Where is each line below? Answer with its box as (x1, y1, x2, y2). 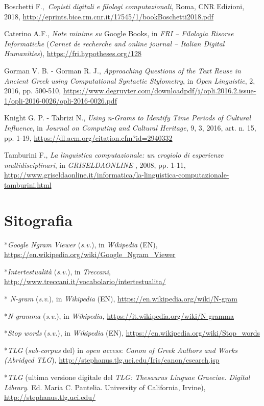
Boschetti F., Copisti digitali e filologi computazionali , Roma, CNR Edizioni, (4, 1, 245, 11)
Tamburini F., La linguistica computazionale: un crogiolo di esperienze (4, 149, 224, 160)
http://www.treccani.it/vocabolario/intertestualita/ (4, 276, 166, 287)
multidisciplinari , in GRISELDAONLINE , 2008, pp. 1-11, (4, 159, 186, 170)
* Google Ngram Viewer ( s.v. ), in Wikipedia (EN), (4, 239, 158, 249)
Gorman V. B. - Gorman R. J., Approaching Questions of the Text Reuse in (4, 65, 241, 75)
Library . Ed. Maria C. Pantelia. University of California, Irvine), (4, 382, 206, 392)
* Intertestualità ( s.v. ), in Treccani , (4, 266, 111, 276)
